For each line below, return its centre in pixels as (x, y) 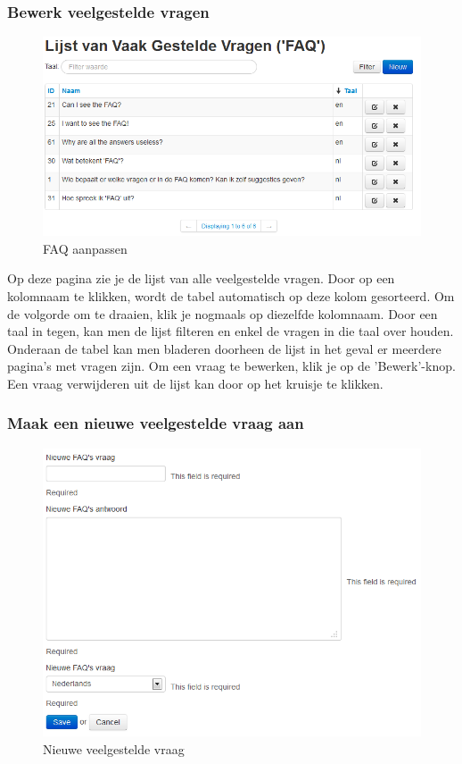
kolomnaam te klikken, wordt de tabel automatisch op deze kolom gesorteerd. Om (231, 295)
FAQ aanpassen (85, 248)
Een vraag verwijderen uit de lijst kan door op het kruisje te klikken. (195, 383)
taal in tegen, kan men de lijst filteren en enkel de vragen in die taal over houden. (231, 331)
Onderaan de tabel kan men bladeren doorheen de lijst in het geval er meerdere (224, 348)
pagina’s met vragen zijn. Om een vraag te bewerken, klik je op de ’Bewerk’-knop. (231, 366)
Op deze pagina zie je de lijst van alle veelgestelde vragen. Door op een (201, 278)
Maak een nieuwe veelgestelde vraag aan (156, 423)
